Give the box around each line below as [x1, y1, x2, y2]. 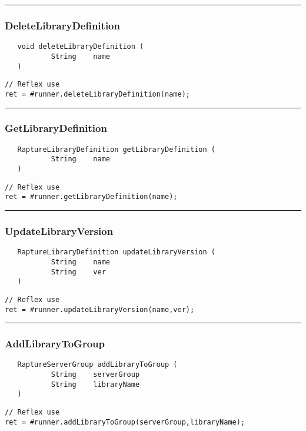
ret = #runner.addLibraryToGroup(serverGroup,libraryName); [5, 417, 245, 426]
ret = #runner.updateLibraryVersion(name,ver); [5, 305, 195, 314]
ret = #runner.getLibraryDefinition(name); [5, 193, 178, 201]
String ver [51, 267, 106, 276]
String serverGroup [51, 370, 140, 379]
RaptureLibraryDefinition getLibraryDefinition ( [17, 145, 215, 154]
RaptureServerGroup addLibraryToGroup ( [17, 360, 178, 369]
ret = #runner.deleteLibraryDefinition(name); [5, 89, 190, 98]
